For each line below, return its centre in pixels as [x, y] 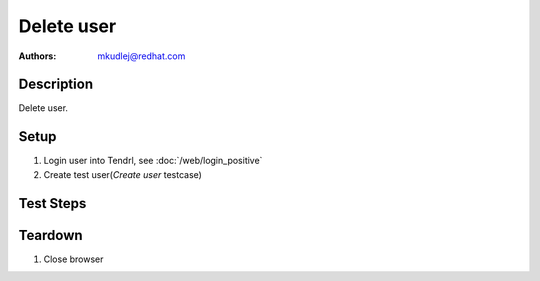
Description [56, 84]
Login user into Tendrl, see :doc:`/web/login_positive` [153, 161]
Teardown [51, 235]
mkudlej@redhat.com [141, 56]
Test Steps [52, 203]
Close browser [73, 259]
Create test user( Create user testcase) [122, 174]
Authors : [37, 56]
